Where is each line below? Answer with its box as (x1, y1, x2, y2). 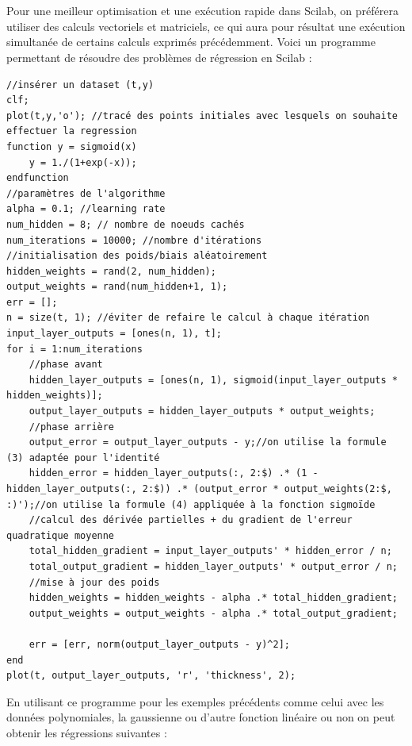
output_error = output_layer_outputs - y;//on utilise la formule (29, 436, 387, 448)
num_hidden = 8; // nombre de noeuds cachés (6, 218, 245, 230)
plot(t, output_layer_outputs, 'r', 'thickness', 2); (6, 670, 296, 682)
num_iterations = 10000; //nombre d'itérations (6, 234, 262, 246)
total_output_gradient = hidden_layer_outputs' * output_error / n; (29, 560, 398, 572)
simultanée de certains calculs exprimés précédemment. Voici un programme (6, 33, 376, 50)
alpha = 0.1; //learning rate (6, 203, 166, 215)
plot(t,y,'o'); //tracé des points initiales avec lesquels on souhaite (6, 110, 398, 121)
